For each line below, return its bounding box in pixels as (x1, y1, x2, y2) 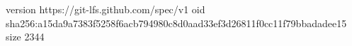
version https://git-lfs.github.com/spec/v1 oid (6, 2, 205, 16)
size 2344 (6, 29, 45, 44)
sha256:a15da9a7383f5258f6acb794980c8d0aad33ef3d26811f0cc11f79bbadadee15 (6, 15, 347, 30)
